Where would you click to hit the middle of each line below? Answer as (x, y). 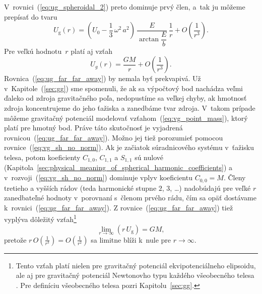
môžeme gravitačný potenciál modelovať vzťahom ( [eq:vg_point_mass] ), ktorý (126, 118)
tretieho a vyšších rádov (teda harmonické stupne (80, 188)
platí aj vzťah (92, 51)
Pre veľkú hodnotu (33, 51)
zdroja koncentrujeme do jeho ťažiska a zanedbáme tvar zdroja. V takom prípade (130, 108)
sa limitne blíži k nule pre (131, 239)
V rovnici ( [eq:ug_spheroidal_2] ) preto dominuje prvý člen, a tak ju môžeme (125, 7)
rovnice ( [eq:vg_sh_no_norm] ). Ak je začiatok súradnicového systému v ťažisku (129, 147)
